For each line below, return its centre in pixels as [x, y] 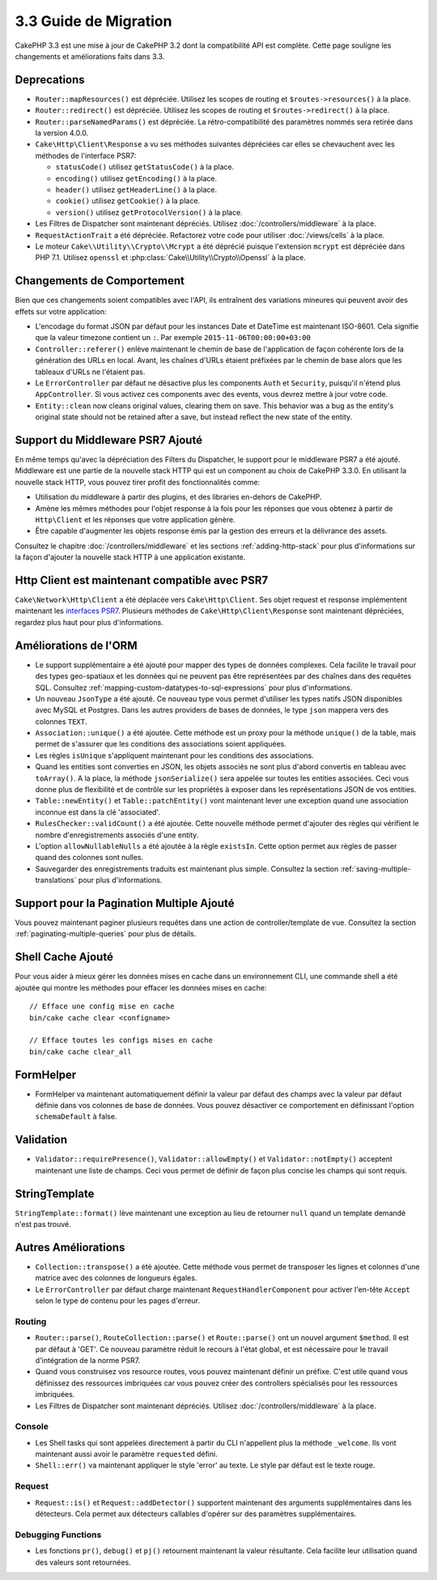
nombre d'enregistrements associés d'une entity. [117, 835]
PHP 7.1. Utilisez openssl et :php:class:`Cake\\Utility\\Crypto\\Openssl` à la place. [171, 258]
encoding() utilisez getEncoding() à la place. [136, 178]
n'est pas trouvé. [43, 1224]
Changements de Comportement [100, 281]
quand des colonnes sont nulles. [89, 858]
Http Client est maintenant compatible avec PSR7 [142, 580]
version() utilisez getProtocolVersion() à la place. [149, 212]
